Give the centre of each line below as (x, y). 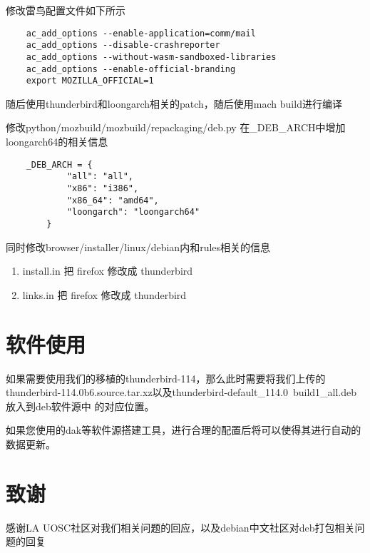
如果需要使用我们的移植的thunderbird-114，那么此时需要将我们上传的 (166, 378)
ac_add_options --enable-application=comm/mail (141, 33)
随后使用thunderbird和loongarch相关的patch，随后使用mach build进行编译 (174, 103)
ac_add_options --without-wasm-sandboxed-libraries (151, 57)
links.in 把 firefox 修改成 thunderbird (104, 294)
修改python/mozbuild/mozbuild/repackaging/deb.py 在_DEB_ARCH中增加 (176, 127)
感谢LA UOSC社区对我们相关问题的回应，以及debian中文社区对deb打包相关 (180, 527)
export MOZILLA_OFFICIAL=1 (90, 81)
